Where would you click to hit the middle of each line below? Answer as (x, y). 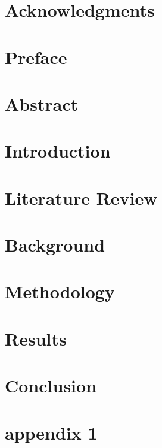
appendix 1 (51, 432)
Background (55, 245)
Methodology (60, 291)
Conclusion (51, 385)
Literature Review (81, 197)
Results (36, 338)
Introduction (58, 151)
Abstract (42, 103)
